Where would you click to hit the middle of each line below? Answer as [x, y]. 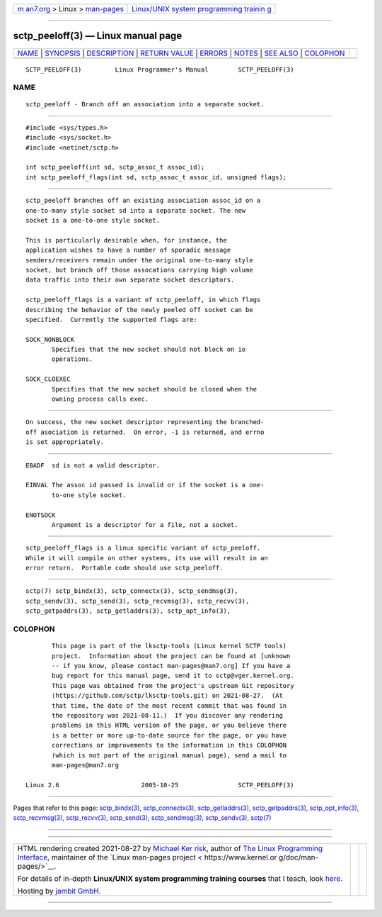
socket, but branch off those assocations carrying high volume [140, 270]
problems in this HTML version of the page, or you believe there [169, 726]
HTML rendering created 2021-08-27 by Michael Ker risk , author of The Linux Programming [170, 848]
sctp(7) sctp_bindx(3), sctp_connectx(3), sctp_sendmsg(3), [132, 591]
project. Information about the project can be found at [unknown [171, 656]
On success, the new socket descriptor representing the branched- [145, 422]
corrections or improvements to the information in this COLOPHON [169, 745]
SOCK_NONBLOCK [50, 339]
